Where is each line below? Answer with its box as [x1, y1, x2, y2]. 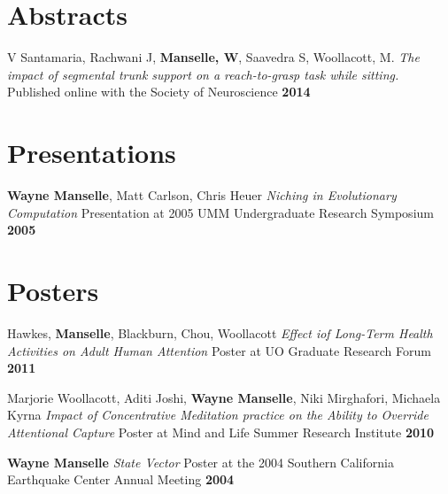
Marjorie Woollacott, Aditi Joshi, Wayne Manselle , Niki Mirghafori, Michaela [7, 388, 441, 406]
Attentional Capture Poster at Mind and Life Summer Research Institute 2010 [7, 422, 435, 441]
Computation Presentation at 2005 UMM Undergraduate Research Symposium [7, 203, 434, 221]
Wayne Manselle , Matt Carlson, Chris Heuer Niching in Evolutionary [7, 186, 397, 205]
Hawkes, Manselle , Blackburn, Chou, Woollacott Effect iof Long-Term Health [7, 323, 433, 342]
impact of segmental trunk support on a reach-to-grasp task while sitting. [7, 65, 399, 83]
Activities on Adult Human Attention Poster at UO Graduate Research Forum [7, 341, 431, 359]
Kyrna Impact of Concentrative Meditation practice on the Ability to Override [7, 405, 429, 424]
